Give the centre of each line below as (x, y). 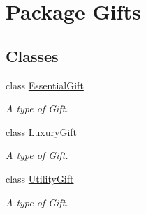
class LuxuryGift (42, 131)
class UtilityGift (40, 178)
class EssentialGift (45, 85)
